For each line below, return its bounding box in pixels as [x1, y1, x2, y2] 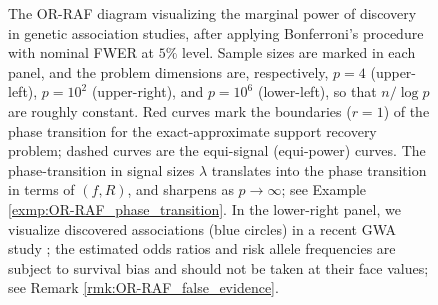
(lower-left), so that [257, 81, 377, 102]
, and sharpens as [127, 179, 234, 200]
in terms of [8, 179, 75, 200]
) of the [383, 100, 430, 121]
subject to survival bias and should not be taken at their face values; [8, 257, 429, 278]
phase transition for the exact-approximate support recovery [8, 120, 377, 141]
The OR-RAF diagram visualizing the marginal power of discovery [8, 3, 417, 23]
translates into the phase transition [211, 159, 427, 180]
